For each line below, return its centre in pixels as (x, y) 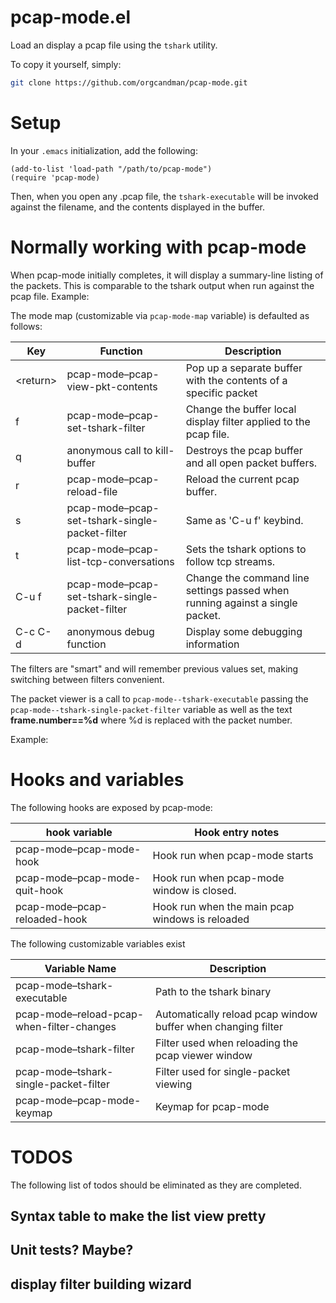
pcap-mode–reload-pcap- (80, 1014)
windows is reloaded (201, 919)
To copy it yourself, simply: (66, 64)
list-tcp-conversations (120, 561)
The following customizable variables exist (98, 943)
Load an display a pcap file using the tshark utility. (114, 45)
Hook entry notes (237, 832)
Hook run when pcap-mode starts (233, 855)
